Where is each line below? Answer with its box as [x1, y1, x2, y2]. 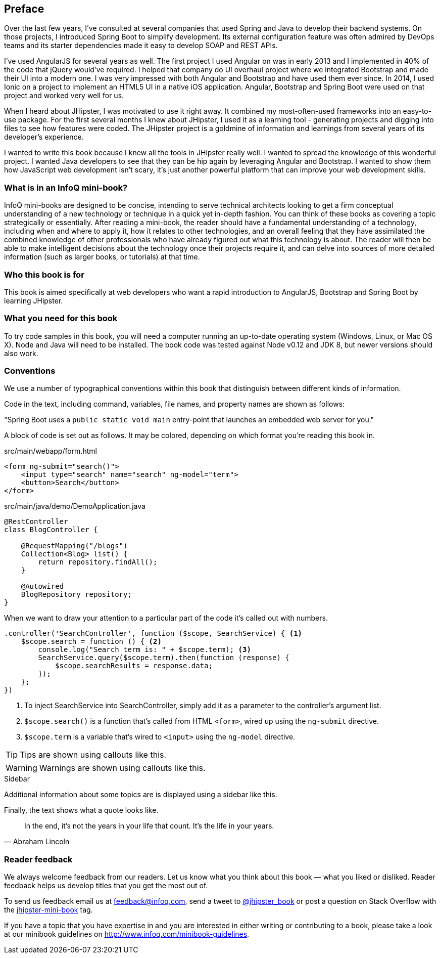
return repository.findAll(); [38, 558, 158, 567]
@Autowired [21, 582, 64, 591]
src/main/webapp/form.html [4, 447, 97, 456]
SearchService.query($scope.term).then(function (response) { [38, 654, 289, 662]
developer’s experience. [4, 133, 84, 142]
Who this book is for [4, 269, 84, 280]
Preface [4, 3, 44, 15]
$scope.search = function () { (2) [21, 637, 162, 646]
